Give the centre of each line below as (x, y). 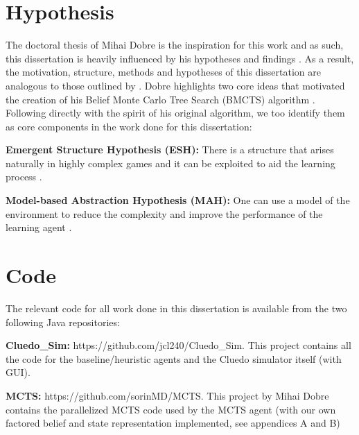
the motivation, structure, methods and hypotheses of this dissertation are (163, 72)
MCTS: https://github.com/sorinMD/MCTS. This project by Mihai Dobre (167, 395)
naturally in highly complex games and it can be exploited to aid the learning (170, 163)
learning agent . (39, 227)
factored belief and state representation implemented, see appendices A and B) (173, 423)
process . (24, 177)
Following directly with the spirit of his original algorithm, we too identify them (175, 113)
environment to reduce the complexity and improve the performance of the (164, 213)
